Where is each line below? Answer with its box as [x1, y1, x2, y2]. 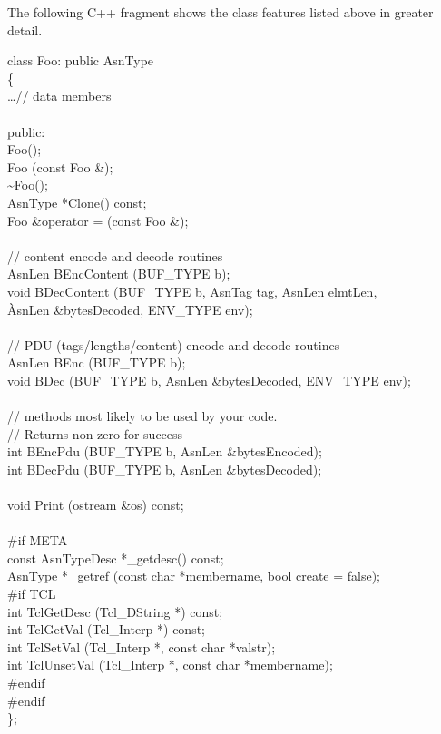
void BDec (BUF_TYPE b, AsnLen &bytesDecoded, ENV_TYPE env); [7, 370, 411, 389]
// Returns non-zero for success [7, 424, 183, 443]
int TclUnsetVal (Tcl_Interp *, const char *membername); [7, 655, 333, 674]
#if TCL [7, 584, 56, 602]
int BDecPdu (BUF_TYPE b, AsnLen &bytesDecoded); [7, 459, 322, 478]
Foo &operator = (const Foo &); [7, 210, 189, 230]
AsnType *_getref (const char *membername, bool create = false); [7, 566, 381, 585]
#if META [7, 531, 68, 550]
